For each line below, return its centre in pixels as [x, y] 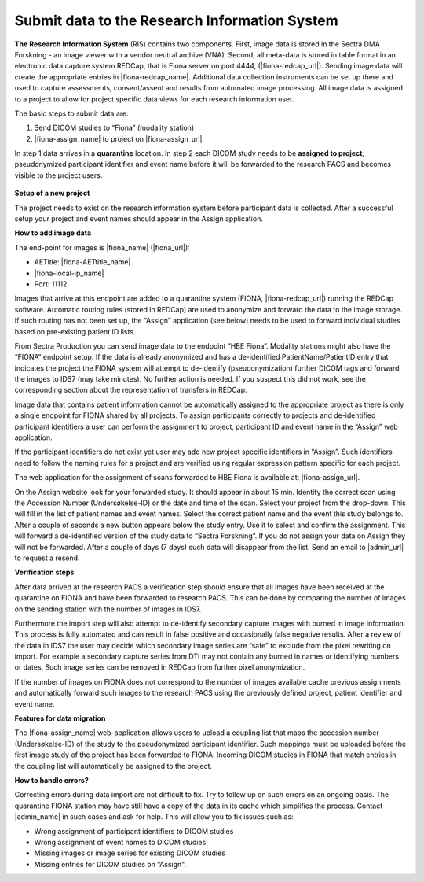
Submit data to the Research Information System [176, 20]
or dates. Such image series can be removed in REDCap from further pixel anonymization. [160, 667]
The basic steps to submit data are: [71, 113]
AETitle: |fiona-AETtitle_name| [82, 262]
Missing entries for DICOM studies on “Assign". [110, 864]
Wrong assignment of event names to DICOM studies [120, 842]
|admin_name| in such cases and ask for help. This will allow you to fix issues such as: [154, 817]
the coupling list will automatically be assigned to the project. [113, 766]
